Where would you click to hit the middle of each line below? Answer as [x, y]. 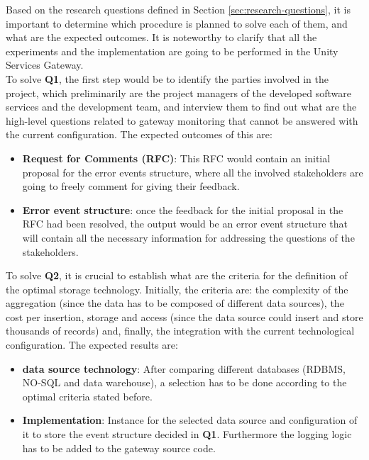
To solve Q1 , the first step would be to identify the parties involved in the [167, 78]
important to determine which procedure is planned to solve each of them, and [177, 23]
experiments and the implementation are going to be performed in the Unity [172, 51]
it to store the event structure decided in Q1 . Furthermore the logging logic [187, 434]
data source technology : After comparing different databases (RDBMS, [184, 368]
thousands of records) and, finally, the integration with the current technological [180, 331]
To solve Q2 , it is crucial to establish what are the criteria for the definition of [177, 275]
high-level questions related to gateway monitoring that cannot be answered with [182, 120]
